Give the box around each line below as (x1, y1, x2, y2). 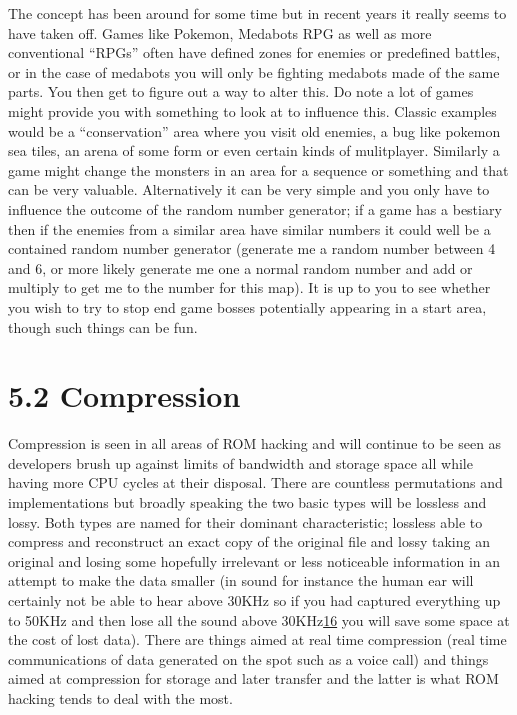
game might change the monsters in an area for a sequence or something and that (8, 159, 509, 180)
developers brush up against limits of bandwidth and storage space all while (8, 452, 473, 473)
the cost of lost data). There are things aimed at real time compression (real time (8, 629, 507, 650)
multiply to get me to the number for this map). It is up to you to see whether (8, 277, 491, 298)
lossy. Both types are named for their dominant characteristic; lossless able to (8, 511, 483, 532)
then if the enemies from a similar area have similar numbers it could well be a (8, 218, 491, 239)
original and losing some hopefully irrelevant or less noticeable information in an (8, 550, 501, 571)
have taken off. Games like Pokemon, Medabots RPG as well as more (8, 22, 432, 43)
